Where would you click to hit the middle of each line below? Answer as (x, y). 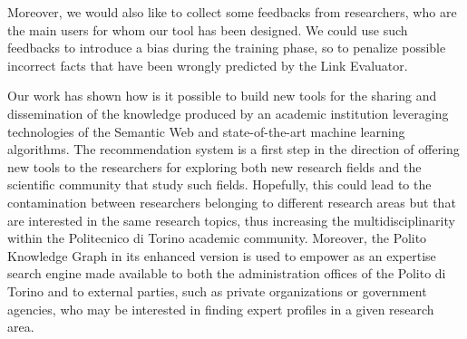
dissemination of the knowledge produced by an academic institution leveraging (228, 113)
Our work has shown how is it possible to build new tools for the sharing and (222, 96)
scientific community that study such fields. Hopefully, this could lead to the (219, 184)
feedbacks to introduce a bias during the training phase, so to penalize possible (227, 48)
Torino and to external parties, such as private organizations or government (217, 291)
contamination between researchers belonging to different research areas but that (232, 202)
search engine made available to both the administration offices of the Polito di (227, 273)
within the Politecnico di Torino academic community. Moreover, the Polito (217, 238)
